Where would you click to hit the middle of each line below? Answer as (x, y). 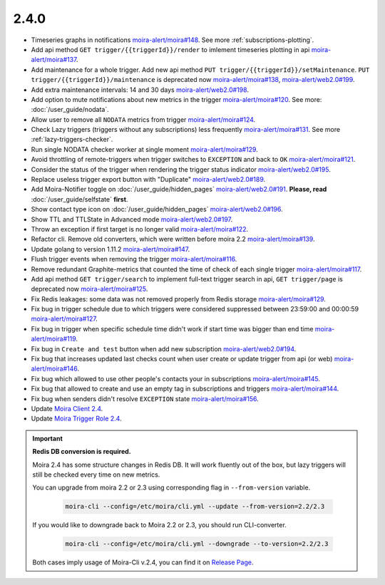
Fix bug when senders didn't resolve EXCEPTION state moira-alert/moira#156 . (145, 398)
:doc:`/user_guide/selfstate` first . (79, 199)
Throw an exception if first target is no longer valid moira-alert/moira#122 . (140, 229)
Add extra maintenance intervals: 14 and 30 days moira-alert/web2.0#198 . (140, 90)
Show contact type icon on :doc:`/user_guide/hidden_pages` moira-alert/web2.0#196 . (157, 209)
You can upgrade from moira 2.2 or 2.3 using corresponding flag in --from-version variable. (171, 487)
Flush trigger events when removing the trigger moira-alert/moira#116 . (134, 259)
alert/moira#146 (54, 369)
